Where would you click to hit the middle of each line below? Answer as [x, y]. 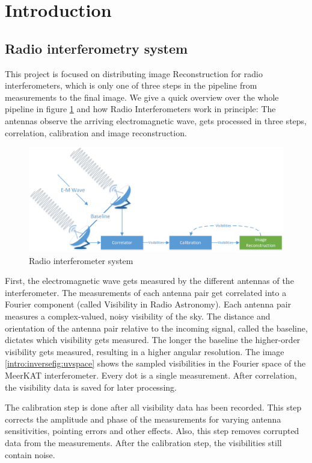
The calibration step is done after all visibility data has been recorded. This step [153, 407]
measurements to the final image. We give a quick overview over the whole [142, 97]
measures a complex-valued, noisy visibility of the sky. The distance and [138, 316]
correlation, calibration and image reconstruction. [96, 132]
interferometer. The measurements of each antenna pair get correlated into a [146, 292]
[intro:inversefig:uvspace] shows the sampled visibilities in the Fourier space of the [155, 363]
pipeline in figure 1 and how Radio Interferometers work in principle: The [140, 109]
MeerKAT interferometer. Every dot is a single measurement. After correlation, [151, 375]
